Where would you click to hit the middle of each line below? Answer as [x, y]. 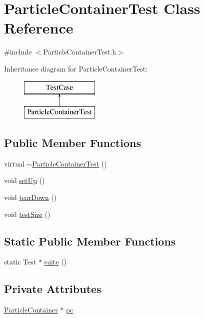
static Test [20, 262]
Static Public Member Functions [90, 241]
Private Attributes [53, 289]
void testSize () [27, 214]
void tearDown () [30, 197]
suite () [55, 262]
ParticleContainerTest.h [79, 52]
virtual [14, 163]
